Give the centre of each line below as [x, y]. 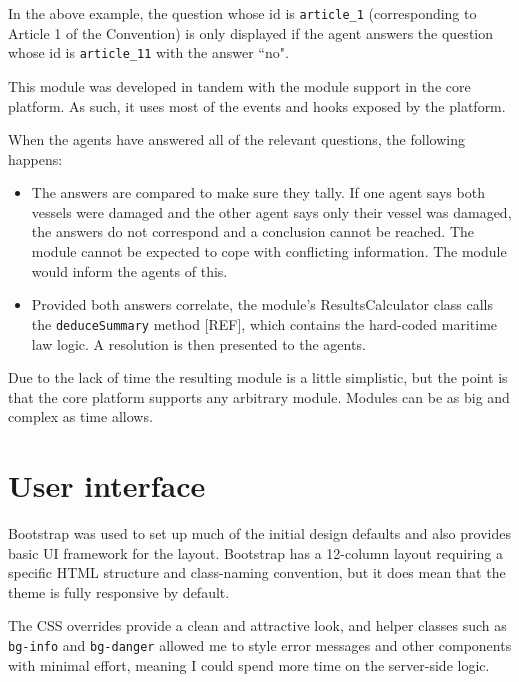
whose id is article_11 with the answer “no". [148, 52]
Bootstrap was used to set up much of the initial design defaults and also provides [259, 533]
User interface [107, 485]
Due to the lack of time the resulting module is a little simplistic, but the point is [258, 377]
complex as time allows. [80, 416]
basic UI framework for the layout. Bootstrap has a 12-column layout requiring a [255, 552]
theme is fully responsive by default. [119, 591]
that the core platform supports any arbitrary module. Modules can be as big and [259, 396]
